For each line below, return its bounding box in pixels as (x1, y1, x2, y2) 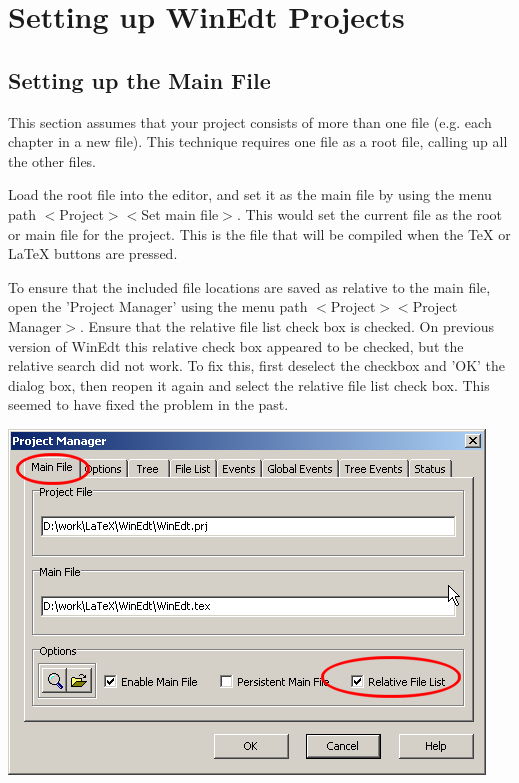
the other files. (8, 150, 97, 171)
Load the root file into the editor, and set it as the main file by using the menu (8, 184, 492, 205)
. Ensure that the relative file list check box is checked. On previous (79, 315, 494, 336)
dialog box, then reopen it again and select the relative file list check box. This (8, 374, 490, 395)
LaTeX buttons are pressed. (8, 243, 178, 264)
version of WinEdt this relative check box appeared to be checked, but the (8, 335, 464, 356)
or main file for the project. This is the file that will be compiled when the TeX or (8, 223, 511, 244)
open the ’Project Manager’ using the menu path (8, 296, 308, 317)
